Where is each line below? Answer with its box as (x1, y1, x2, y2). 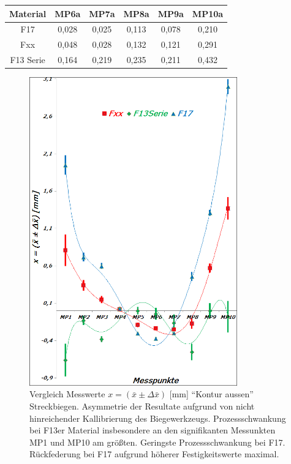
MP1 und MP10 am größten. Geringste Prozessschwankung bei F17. (29, 435, 285, 448)
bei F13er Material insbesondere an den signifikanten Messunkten (29, 424, 276, 436)
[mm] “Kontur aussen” (169, 387, 254, 400)
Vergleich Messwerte (29, 387, 105, 400)
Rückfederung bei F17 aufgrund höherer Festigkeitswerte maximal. (29, 447, 279, 460)
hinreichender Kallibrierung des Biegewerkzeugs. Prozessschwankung (29, 411, 286, 424)
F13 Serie (10, 53, 45, 66)
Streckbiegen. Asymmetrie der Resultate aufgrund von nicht (29, 400, 255, 412)
